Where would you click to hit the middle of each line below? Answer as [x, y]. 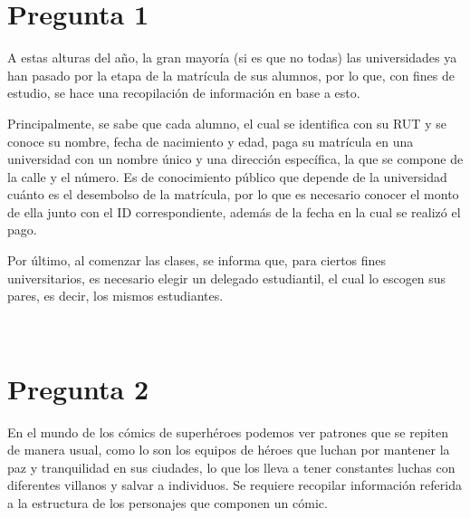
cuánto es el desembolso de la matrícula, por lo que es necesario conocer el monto [233, 194]
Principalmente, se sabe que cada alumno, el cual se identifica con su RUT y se [227, 123]
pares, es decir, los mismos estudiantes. [115, 296]
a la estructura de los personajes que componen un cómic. [168, 502]
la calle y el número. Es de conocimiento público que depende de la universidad [227, 176]
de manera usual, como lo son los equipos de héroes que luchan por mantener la [229, 450]
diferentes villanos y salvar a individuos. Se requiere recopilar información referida [235, 485]
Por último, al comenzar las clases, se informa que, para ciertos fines [197, 260]
